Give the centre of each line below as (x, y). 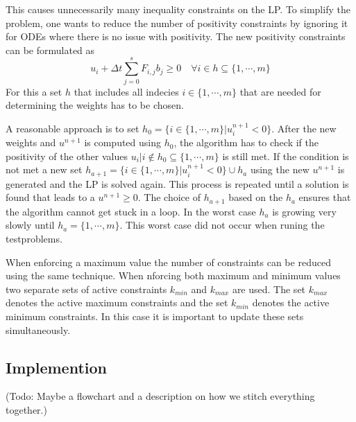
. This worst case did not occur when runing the (222, 225)
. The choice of (169, 197)
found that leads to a (50, 197)
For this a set (34, 91)
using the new (280, 169)
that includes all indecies (126, 91)
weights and (31, 142)
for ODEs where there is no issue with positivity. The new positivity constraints (176, 36)
